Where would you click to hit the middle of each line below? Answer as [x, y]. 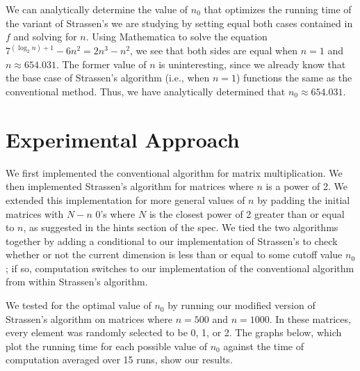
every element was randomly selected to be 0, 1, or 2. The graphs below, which [174, 332]
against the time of [263, 346]
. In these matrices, [310, 318]
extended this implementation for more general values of [125, 199]
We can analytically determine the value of [97, 9]
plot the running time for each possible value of [106, 346]
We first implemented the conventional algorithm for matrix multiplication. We [174, 172]
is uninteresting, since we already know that [252, 64]
